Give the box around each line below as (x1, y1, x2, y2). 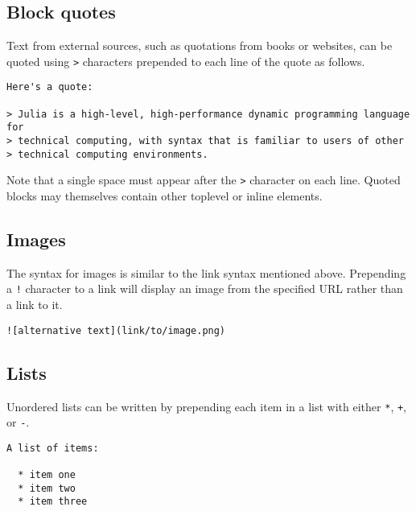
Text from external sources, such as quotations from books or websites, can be (6, 37, 393, 54)
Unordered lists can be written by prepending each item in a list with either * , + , (6, 398, 407, 414)
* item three (18, 496, 88, 508)
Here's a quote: (6, 81, 93, 93)
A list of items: (6, 442, 99, 454)
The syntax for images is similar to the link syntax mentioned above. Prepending (6, 264, 406, 281)
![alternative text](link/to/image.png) (6, 324, 226, 336)
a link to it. (6, 296, 63, 313)
